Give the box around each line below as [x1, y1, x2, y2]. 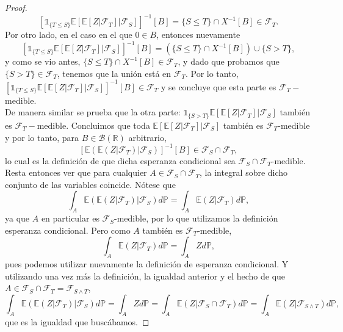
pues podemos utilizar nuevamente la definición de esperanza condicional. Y [5, 258, 289, 270]
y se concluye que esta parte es [161, 80, 276, 93]
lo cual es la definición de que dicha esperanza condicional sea [5, 154, 236, 167]
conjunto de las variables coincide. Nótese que [5, 178, 176, 190]
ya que [5, 212, 30, 225]
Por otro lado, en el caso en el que [5, 28, 132, 41]
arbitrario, [128, 131, 167, 143]
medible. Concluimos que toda [37, 118, 150, 131]
